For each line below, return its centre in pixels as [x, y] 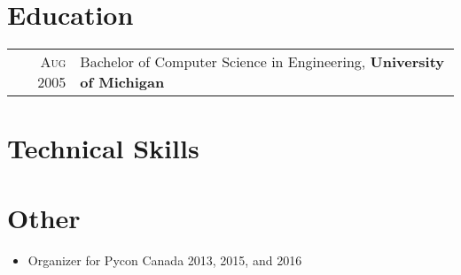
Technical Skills [103, 148]
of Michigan [122, 82]
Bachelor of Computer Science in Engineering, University [262, 62]
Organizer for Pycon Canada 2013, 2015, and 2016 [165, 260]
